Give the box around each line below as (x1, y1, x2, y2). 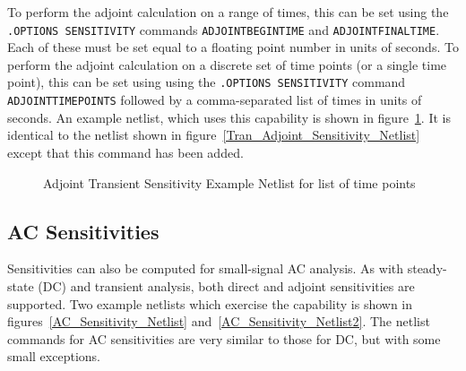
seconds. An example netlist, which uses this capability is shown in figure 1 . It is (7, 108, 451, 126)
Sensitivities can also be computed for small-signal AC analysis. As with (7, 259, 404, 278)
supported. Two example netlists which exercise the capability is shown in (7, 294, 413, 313)
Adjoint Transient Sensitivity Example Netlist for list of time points (43, 173, 416, 192)
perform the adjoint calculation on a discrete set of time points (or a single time (7, 55, 447, 73)
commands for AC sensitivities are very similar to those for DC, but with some (7, 329, 441, 348)
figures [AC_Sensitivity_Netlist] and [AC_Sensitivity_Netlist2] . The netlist (7, 312, 430, 331)
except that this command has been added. (7, 142, 244, 161)
